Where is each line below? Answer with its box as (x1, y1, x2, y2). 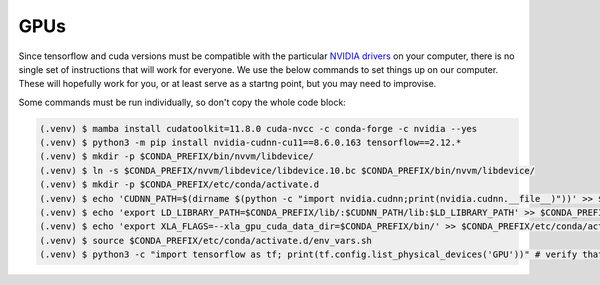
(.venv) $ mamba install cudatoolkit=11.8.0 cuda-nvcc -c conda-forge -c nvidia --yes (39, 123, 478, 134)
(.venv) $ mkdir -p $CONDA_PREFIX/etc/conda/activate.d (39, 179, 320, 190)
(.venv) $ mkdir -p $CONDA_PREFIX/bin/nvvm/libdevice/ (39, 151, 314, 162)
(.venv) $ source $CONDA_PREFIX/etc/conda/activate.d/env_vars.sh (39, 235, 372, 246)
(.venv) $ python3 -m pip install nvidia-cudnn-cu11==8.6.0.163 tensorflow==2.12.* (39, 137, 462, 149)
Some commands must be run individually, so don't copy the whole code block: (18, 96, 347, 108)
